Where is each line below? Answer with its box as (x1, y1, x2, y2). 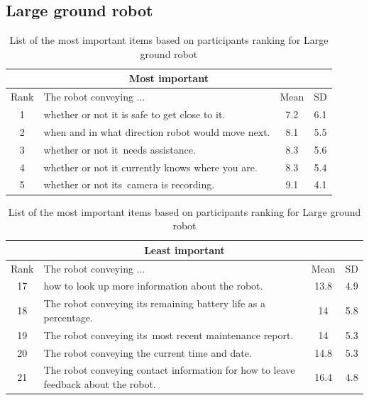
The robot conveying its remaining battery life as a (43, 296, 266, 311)
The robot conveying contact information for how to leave (43, 362, 295, 377)
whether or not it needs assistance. (43, 142, 196, 156)
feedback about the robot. (43, 376, 156, 391)
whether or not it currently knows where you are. (43, 159, 258, 174)
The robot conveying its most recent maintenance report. (43, 327, 294, 342)
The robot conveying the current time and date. (43, 345, 252, 360)
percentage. (43, 309, 93, 324)
